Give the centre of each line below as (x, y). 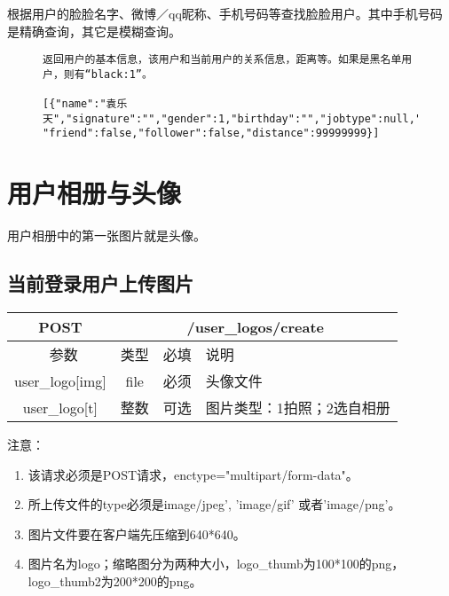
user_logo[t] (60, 407)
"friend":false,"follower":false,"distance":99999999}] (211, 133)
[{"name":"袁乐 (85, 104)
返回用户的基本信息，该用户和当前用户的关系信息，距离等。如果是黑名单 (222, 60)
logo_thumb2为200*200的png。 (115, 581)
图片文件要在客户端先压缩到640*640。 (137, 533)
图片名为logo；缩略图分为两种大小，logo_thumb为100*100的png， (216, 564)
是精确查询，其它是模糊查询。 (94, 31)
